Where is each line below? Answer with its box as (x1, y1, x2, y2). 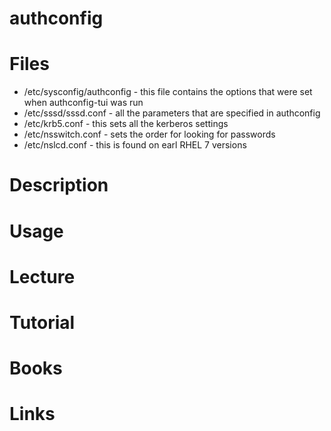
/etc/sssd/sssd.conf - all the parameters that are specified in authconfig (23, 107, 321, 119)
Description (9, 174, 109, 197)
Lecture (9, 265, 76, 288)
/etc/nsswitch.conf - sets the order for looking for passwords (23, 128, 276, 141)
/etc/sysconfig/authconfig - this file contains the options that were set (23, 86, 313, 98)
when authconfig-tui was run (23, 97, 144, 109)
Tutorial (9, 311, 76, 334)
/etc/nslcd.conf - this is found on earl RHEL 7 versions (23, 139, 247, 151)
